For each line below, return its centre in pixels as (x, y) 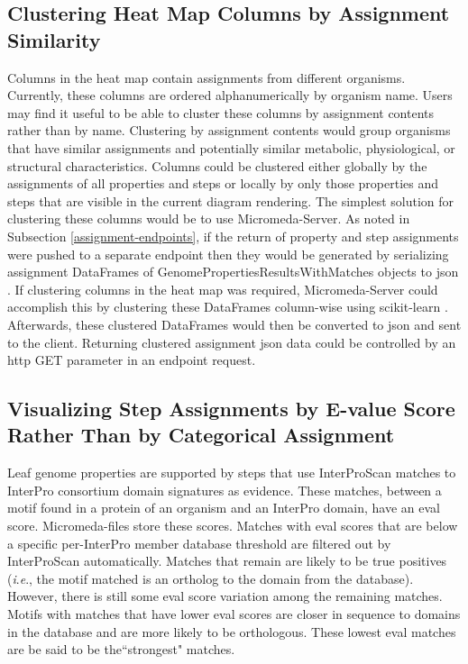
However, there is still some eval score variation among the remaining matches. (225, 596)
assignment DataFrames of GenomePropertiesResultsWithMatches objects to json (233, 272)
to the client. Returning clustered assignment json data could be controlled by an (232, 342)
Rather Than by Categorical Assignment (201, 435)
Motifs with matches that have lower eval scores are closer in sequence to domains (234, 614)
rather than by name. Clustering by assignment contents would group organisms (229, 130)
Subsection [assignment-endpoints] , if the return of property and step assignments (233, 236)
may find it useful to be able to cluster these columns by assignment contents (221, 112)
